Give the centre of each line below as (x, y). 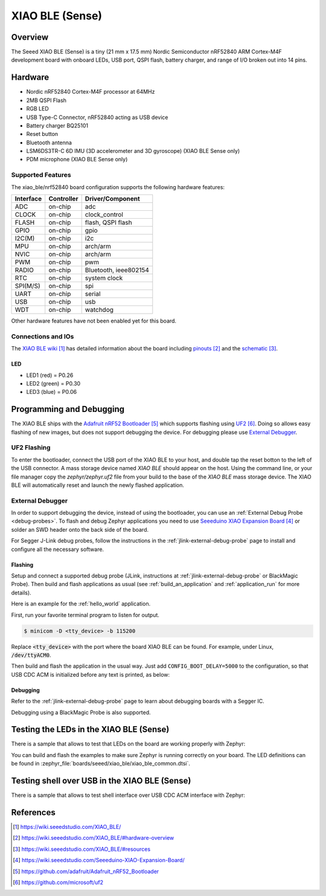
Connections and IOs (43, 337)
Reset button (42, 134)
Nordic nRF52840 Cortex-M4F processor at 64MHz (91, 92)
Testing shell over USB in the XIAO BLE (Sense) (101, 781)
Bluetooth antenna (49, 143)
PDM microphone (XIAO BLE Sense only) (77, 160)
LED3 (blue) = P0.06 (52, 392)
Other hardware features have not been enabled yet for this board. (94, 321)
